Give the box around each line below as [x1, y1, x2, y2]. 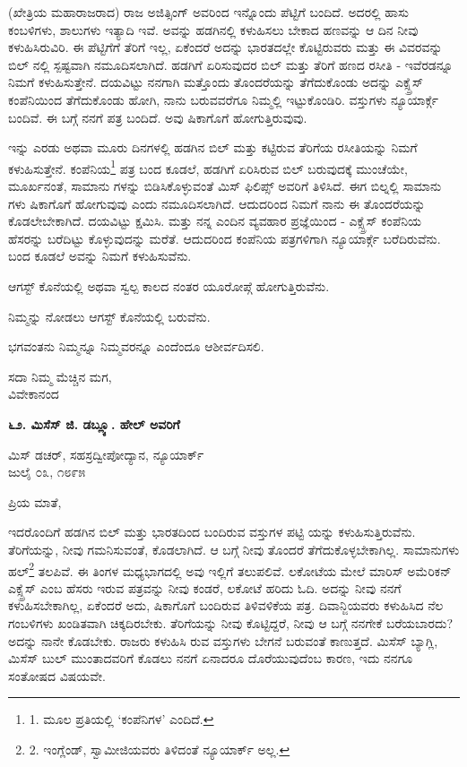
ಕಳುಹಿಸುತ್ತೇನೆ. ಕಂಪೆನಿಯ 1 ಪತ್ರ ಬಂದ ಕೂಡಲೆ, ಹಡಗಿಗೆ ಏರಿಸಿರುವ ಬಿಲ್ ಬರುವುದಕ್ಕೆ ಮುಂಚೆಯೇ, [8, 156, 408, 177]
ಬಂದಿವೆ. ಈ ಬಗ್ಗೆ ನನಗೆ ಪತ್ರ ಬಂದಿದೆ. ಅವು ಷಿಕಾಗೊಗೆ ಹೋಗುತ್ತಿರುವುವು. [8, 108, 307, 126]
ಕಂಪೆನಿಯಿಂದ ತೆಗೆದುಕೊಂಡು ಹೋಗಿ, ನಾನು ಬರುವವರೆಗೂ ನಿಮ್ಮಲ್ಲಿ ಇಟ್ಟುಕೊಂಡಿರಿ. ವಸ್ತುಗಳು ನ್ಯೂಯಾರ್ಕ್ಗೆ [8, 90, 438, 108]
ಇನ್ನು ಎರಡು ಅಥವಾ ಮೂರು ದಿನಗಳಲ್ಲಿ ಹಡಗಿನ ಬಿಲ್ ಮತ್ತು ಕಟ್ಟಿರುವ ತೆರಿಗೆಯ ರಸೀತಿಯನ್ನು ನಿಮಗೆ [8, 138, 418, 157]
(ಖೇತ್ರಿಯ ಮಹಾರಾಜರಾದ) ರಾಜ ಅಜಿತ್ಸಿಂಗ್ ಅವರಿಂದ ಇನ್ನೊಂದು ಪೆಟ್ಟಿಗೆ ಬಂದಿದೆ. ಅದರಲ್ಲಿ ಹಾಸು [8, 3, 409, 21]
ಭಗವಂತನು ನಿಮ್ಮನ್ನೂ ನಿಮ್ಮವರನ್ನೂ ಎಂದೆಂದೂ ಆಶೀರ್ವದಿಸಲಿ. [8, 337, 264, 356]
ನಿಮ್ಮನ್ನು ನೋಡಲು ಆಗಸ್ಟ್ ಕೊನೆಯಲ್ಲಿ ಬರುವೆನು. [8, 306, 211, 325]
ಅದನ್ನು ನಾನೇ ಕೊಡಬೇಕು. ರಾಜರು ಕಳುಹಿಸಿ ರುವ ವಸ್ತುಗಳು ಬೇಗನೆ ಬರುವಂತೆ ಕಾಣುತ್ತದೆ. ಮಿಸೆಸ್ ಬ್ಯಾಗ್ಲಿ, [8, 631, 438, 650]
